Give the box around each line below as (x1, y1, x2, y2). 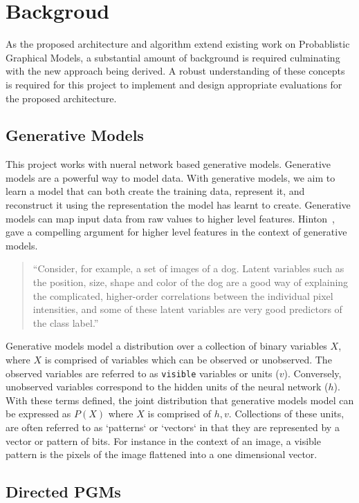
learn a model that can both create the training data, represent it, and (6, 184, 305, 198)
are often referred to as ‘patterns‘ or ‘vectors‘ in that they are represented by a (6, 420, 340, 435)
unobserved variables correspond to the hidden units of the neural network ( (6, 379, 329, 394)
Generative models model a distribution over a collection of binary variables (6, 339, 327, 353)
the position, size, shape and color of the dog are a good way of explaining (33, 275, 349, 290)
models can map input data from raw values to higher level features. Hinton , (6, 211, 335, 225)
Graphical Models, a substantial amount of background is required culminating (6, 50, 340, 64)
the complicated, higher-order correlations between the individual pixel (33, 288, 333, 303)
